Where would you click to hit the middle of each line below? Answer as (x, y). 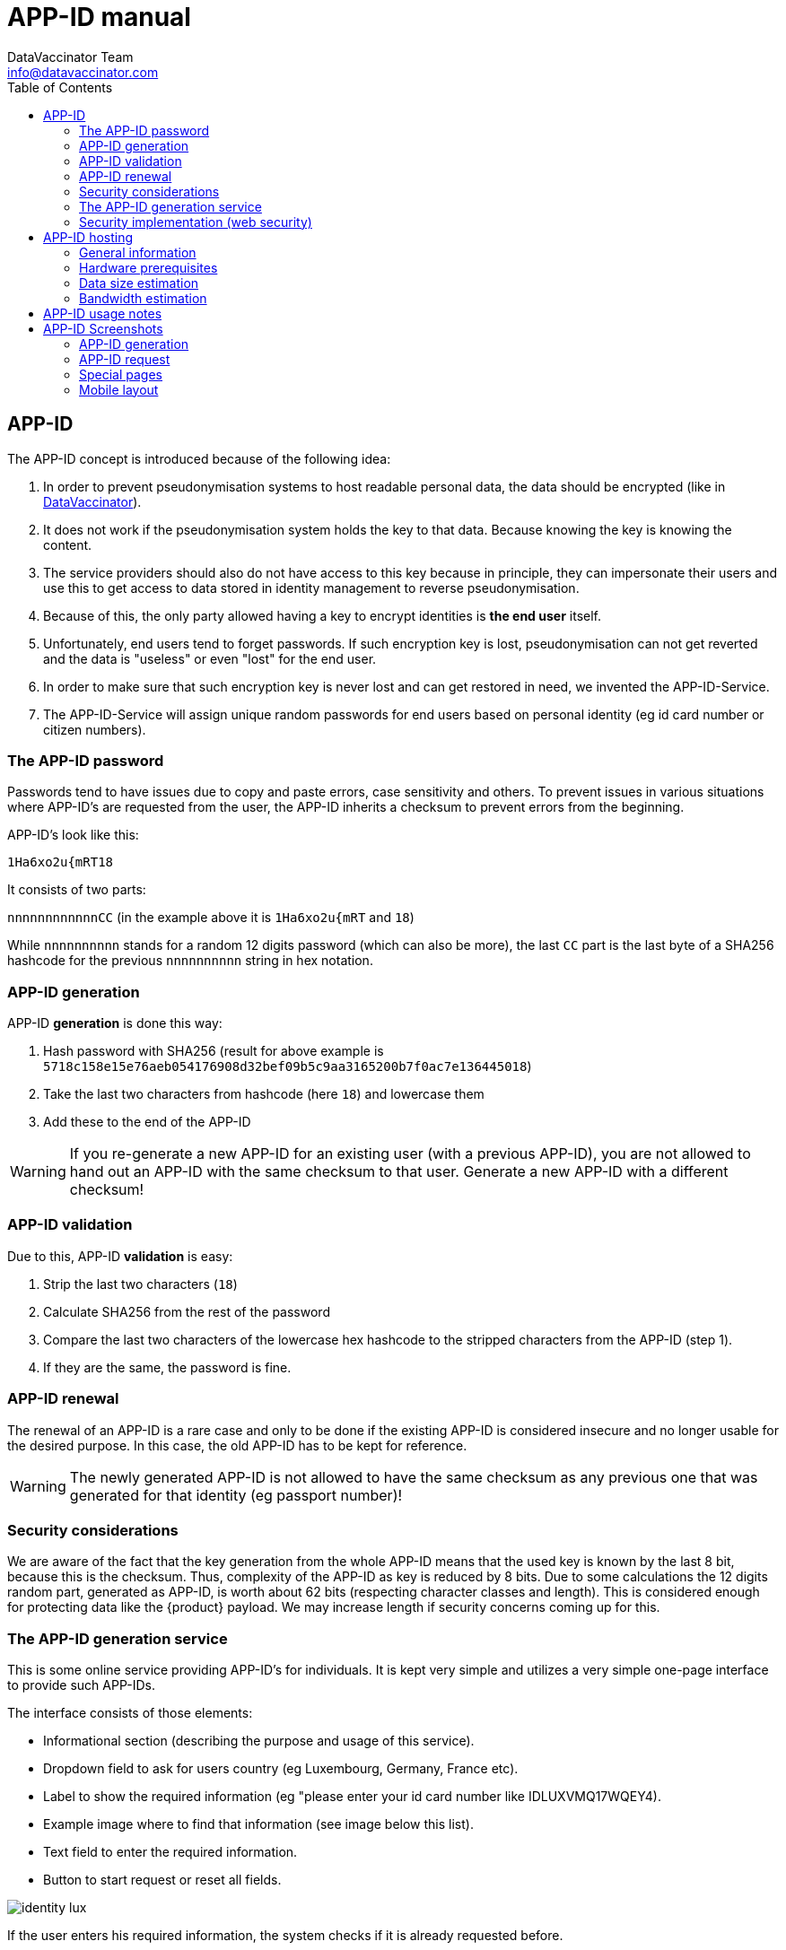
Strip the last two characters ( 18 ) (140, 1284)
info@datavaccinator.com (83, 72)
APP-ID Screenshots (103, 328)
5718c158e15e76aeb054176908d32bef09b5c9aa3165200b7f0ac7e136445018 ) (288, 1066)
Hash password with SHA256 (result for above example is (214, 1051)
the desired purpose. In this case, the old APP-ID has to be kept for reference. (237, 1445)
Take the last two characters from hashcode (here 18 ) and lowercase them (264, 1094)
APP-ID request (125, 359)
